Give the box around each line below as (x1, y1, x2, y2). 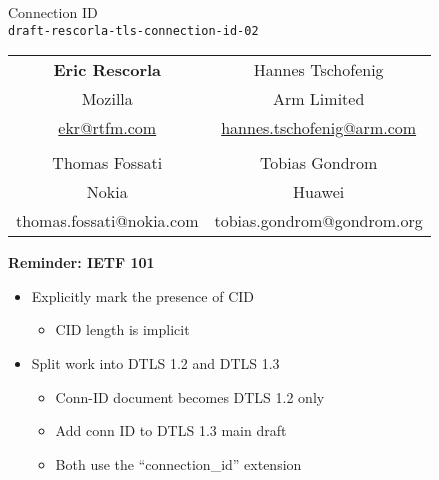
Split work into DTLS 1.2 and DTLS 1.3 (31, 353, 280, 374)
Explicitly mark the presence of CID (31, 285, 255, 306)
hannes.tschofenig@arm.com (221, 116, 417, 140)
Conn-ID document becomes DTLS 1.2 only (55, 386, 325, 407)
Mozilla (81, 87, 133, 111)
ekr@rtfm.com (58, 116, 157, 140)
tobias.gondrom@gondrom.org (214, 209, 423, 233)
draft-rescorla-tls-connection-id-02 (8, 23, 259, 38)
